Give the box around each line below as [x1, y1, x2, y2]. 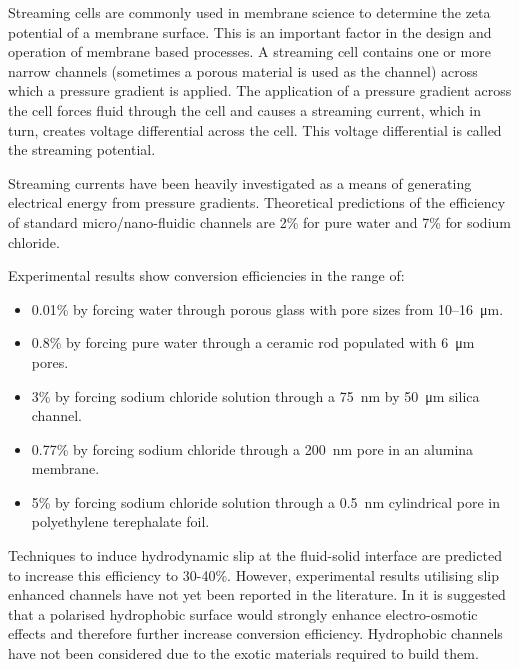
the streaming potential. [8, 139, 156, 160]
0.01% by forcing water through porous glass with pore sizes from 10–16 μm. [31, 298, 504, 319]
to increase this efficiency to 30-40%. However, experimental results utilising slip [8, 564, 499, 585]
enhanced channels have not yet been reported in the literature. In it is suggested [8, 584, 506, 605]
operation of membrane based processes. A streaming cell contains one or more [8, 41, 491, 62]
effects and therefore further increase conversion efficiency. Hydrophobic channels [8, 623, 503, 644]
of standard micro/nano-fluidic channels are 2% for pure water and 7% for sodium [8, 211, 511, 232]
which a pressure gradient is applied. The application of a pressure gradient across [8, 80, 512, 101]
